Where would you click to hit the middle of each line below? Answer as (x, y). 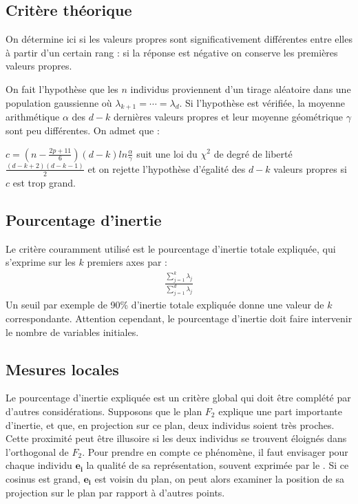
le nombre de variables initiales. (72, 332)
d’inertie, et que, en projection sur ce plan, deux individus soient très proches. (170, 424)
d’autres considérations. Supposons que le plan (104, 411)
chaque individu (39, 465)
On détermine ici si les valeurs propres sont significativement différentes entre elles (179, 39)
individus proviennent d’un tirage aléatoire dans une (241, 88)
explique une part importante (280, 411)
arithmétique (33, 117)
